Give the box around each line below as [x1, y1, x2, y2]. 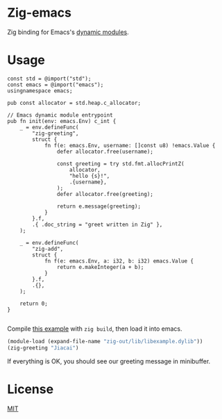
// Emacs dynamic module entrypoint [7, 111, 113, 119]
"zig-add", [32, 245, 64, 252]
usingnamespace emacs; [7, 87, 73, 95]
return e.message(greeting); [56, 203, 141, 210]
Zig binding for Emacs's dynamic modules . [7, 28, 130, 36]
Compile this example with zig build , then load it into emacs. [7, 324, 182, 333]
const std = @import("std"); [7, 75, 92, 82]
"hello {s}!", [69, 172, 110, 179]
